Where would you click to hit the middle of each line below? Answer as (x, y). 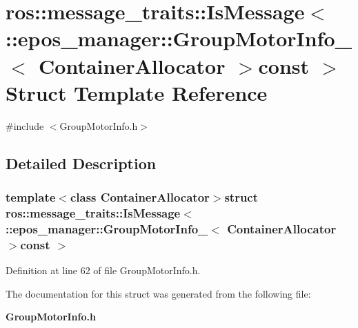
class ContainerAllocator (140, 196)
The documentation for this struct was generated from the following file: (158, 293)
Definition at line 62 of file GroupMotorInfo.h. (103, 270)
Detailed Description (81, 163)
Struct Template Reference (137, 92)
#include (25, 125)
